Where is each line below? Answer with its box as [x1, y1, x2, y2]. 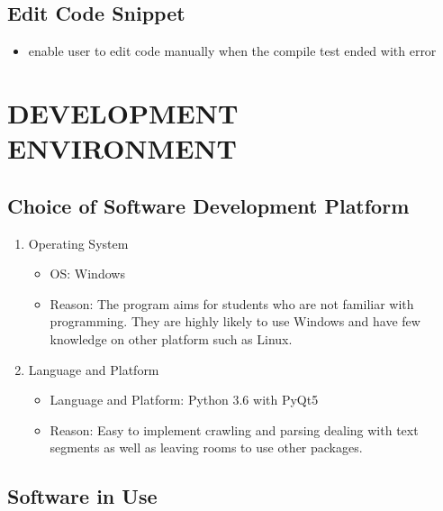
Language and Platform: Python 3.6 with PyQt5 [50, 390, 319, 409]
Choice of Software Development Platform [7, 191, 410, 219]
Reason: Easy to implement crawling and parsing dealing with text [50, 420, 419, 439]
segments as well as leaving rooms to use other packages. [50, 438, 363, 457]
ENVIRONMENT [7, 130, 237, 167]
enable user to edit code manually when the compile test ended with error [28, 41, 437, 60]
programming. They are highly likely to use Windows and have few [50, 312, 420, 331]
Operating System [28, 233, 129, 252]
